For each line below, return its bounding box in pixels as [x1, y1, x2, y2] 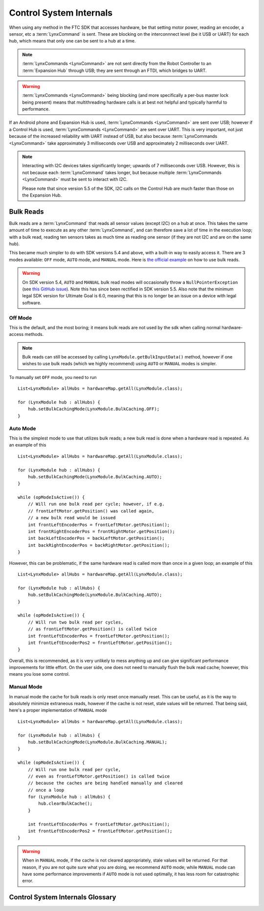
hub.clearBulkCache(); [38, 801, 93, 806]
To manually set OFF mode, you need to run [9, 374, 97, 380]
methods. [24, 332, 44, 337]
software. [22, 300, 42, 306]
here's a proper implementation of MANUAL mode [9, 707, 107, 713]
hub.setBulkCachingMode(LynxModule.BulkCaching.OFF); [27, 406, 160, 412]
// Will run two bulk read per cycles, [27, 619, 124, 625]
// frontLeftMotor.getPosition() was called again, [27, 508, 154, 513]
